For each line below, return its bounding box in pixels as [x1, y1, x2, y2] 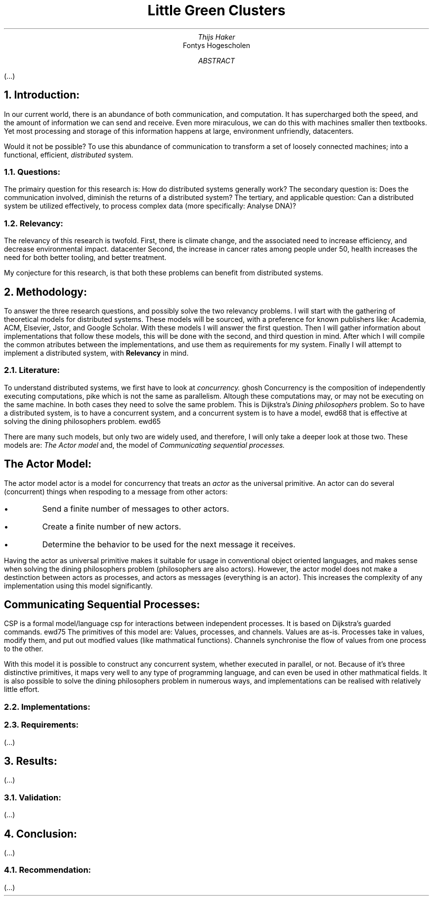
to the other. [4, 644, 43, 653]
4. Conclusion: [4, 827, 77, 840]
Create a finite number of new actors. [42, 521, 181, 531]
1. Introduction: [4, 89, 80, 102]
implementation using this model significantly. [4, 581, 153, 590]
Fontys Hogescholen [183, 41, 250, 50]
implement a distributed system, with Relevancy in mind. [4, 348, 189, 357]
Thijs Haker [198, 32, 235, 41]
